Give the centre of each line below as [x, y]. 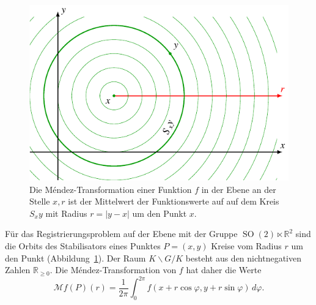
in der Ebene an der [239, 189]
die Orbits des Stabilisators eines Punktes [83, 246]
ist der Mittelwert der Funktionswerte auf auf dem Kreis [174, 201]
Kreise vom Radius [246, 246]
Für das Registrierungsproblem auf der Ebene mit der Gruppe [121, 234]
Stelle [40, 201]
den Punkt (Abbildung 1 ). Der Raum [75, 258]
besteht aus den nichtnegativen [243, 258]
